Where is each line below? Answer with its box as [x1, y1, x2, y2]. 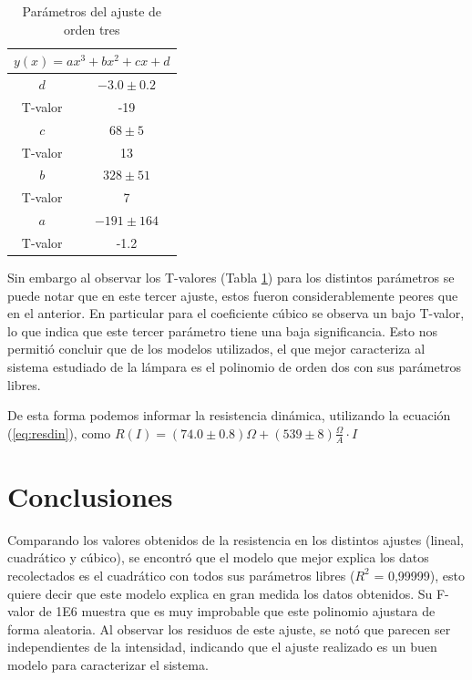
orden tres [63, 19, 120, 38]
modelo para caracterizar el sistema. [7, 654, 209, 674]
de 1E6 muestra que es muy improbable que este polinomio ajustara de [38, 602, 436, 621]
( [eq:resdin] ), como [7, 423, 111, 442]
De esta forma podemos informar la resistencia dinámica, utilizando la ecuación [7, 406, 451, 425]
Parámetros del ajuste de [22, 2, 162, 20]
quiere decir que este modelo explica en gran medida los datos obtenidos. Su [7, 583, 433, 603]
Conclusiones [7, 477, 173, 514]
